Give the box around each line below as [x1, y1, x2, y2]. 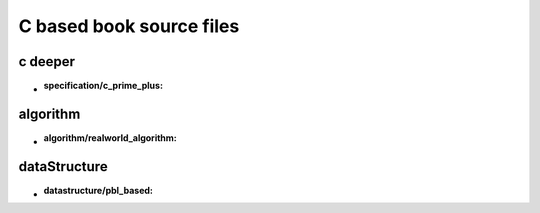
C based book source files [18, 15, 240, 37]
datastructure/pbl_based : [43, 184, 154, 196]
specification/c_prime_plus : [43, 80, 164, 92]
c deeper [18, 53, 75, 70]
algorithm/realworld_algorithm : [43, 131, 177, 144]
